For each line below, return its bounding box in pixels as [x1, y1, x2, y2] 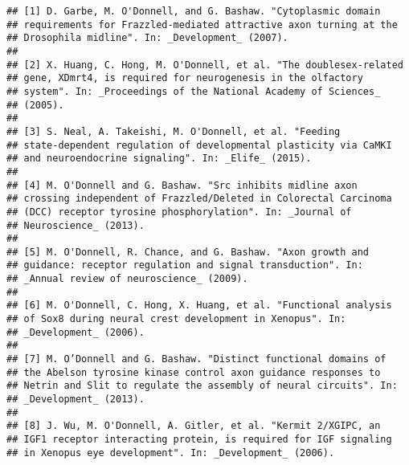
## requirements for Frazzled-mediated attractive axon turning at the [6, 18, 398, 31]
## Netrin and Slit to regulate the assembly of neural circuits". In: [6, 380, 398, 392]
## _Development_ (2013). [6, 394, 145, 406]
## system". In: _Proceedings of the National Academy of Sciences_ [6, 85, 381, 97]
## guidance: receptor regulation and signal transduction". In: [6, 259, 363, 271]
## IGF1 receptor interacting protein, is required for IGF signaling [6, 434, 392, 445]
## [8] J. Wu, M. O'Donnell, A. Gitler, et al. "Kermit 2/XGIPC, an [6, 420, 381, 432]
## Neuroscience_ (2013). [6, 219, 145, 231]
